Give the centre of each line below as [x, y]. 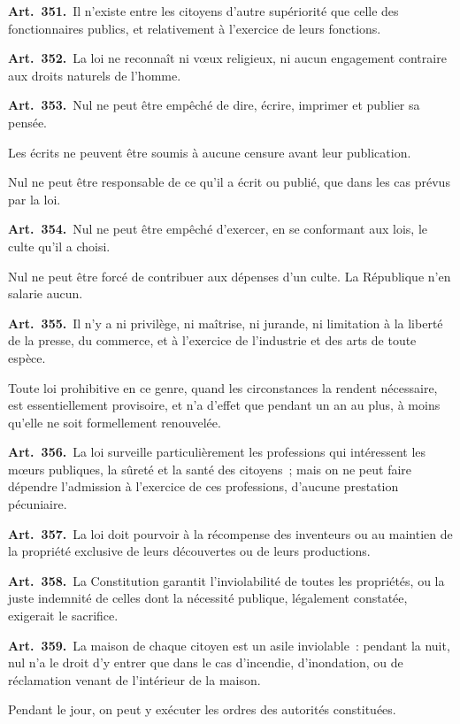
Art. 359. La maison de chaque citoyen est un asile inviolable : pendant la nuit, [229, 645]
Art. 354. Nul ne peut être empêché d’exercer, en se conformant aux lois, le [218, 229]
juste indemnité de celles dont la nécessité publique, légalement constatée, [208, 598]
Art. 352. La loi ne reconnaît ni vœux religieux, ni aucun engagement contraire [227, 58]
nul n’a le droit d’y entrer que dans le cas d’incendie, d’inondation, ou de [206, 662]
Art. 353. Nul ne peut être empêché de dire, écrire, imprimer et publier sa [214, 105]
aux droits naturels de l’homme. [95, 75]
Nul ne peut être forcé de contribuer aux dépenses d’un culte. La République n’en [230, 276]
